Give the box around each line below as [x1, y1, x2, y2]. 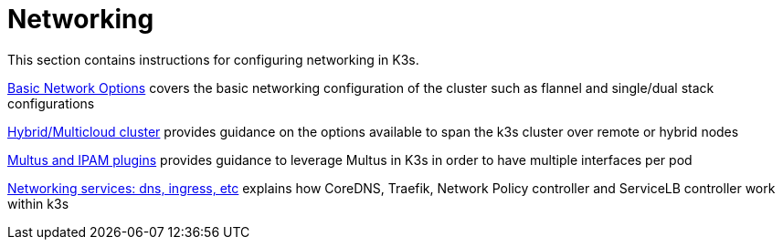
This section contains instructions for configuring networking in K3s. [7, 51, 419, 67]
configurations [7, 95, 95, 111]
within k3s [7, 195, 69, 211]
